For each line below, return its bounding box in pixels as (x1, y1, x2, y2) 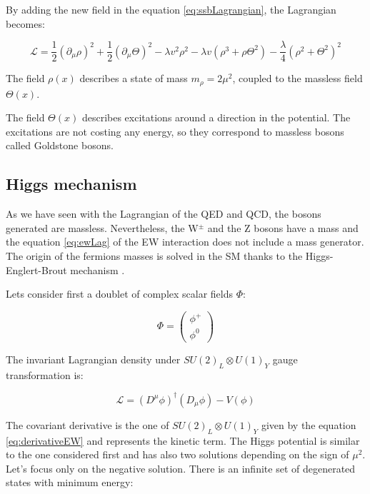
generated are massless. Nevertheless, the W (6, 220, 199, 235)
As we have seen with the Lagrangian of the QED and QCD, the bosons (6, 206, 321, 221)
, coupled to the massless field (232, 71, 363, 86)
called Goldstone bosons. (6, 138, 114, 153)
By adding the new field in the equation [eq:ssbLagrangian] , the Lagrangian (6, 2, 336, 16)
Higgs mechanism (6, 173, 137, 195)
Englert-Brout (6, 262, 67, 277)
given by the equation (261, 417, 356, 432)
